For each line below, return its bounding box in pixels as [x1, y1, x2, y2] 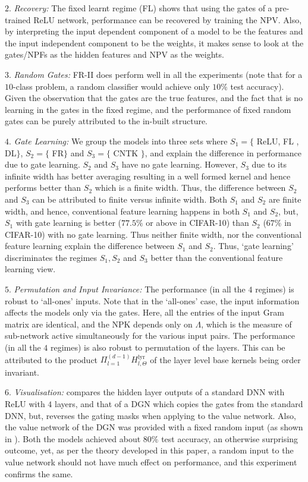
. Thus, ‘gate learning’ [213, 240, 294, 252]
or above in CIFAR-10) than [146, 216, 249, 229]
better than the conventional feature [150, 251, 283, 263]
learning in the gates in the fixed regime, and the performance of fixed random [5, 103, 291, 115]
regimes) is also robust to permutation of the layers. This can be [51, 341, 285, 354]
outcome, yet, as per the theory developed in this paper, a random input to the [5, 444, 294, 456]
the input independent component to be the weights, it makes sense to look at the [5, 36, 304, 49]
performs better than [5, 181, 81, 194]
